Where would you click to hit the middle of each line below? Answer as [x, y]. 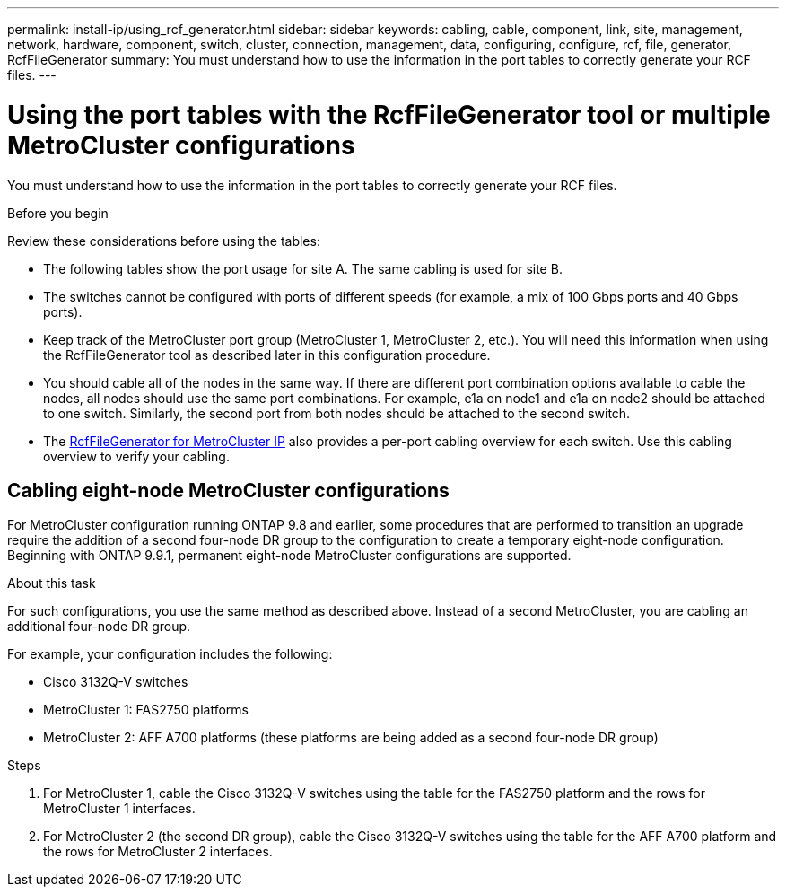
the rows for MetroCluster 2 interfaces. [158, 852]
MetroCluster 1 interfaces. [119, 809]
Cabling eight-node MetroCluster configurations [228, 490]
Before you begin [58, 213]
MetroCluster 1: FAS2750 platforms [146, 710]
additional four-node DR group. [99, 627]
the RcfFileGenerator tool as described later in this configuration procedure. [267, 355]
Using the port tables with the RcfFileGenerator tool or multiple [389, 114]
